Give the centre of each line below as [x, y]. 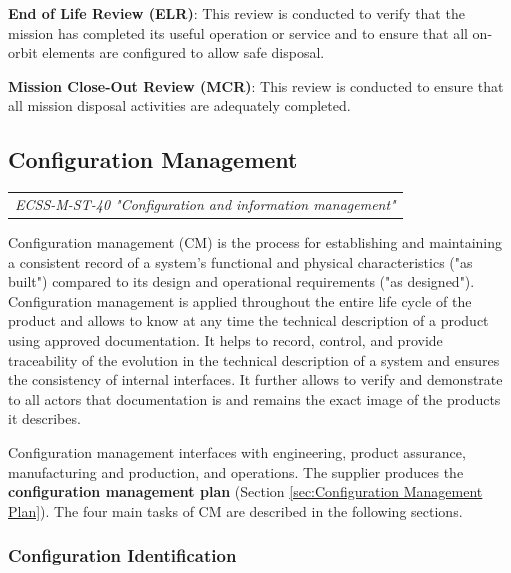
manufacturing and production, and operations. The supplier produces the [236, 471]
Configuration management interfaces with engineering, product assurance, [237, 451]
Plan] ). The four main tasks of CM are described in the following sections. [235, 510]
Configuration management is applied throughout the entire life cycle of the [240, 300]
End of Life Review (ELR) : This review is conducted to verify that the [236, 13]
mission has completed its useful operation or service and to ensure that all [238, 32]
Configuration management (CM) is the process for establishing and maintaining [255, 242]
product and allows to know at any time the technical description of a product [248, 320]
